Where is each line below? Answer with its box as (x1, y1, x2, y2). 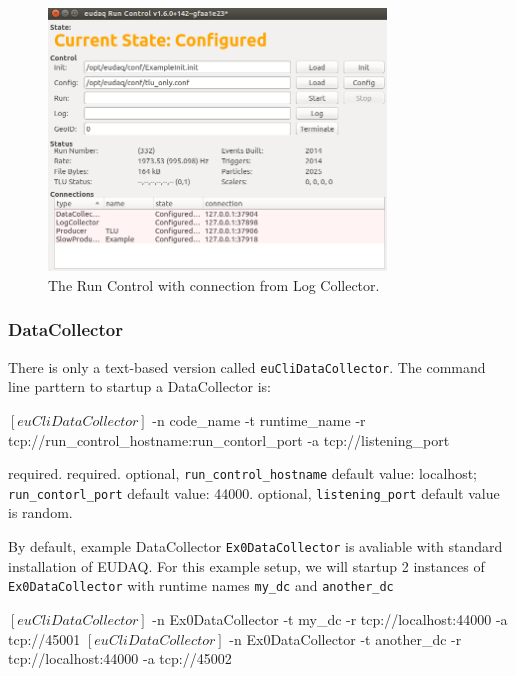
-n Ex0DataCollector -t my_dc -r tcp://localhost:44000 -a (152, 608, 508, 629)
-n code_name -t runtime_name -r (152, 409, 366, 430)
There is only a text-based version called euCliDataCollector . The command (8, 356, 486, 377)
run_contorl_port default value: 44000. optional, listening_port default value (8, 482, 500, 503)
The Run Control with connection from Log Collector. (48, 274, 380, 295)
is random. (8, 502, 73, 523)
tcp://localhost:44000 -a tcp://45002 (8, 648, 232, 669)
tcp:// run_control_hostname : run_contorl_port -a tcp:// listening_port (8, 429, 450, 450)
